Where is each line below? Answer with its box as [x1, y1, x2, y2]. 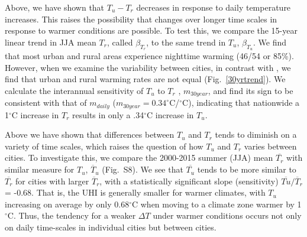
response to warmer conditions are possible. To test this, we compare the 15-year [5, 24, 298, 37]
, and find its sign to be [208, 84, 293, 96]
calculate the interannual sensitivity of [5, 84, 144, 96]
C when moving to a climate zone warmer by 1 [131, 197, 302, 210]
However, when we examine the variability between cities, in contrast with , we [5, 61, 291, 73]
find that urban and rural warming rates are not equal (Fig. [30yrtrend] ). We [5, 73, 286, 85]
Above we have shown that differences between [5, 128, 174, 141]
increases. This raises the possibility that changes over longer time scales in [5, 12, 277, 25]
